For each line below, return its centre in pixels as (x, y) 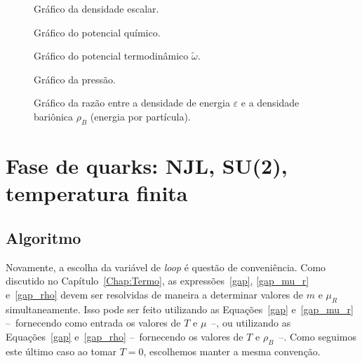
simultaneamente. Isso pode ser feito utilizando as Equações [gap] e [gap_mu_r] (180, 309)
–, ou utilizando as (251, 323)
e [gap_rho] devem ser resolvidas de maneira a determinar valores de (155, 294)
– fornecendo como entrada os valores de (93, 323)
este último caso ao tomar (61, 351)
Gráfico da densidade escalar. (96, 8)
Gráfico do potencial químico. (97, 32)
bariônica (54, 116)
